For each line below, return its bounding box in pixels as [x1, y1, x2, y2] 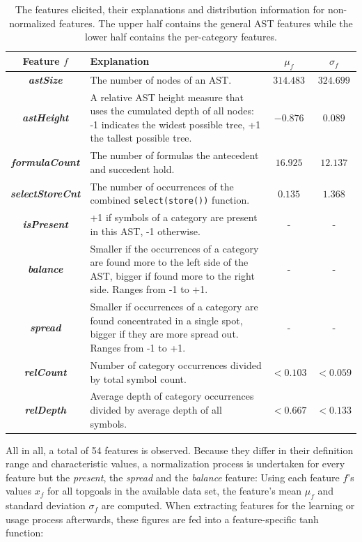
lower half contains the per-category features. [84, 29, 278, 44]
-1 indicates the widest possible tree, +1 [90, 116, 261, 131]
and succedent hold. [90, 161, 175, 176]
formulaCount [11, 155, 80, 170]
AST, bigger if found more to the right [90, 268, 255, 283]
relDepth [24, 402, 66, 416]
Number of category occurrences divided [90, 357, 262, 372]
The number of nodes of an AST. [90, 72, 232, 86]
